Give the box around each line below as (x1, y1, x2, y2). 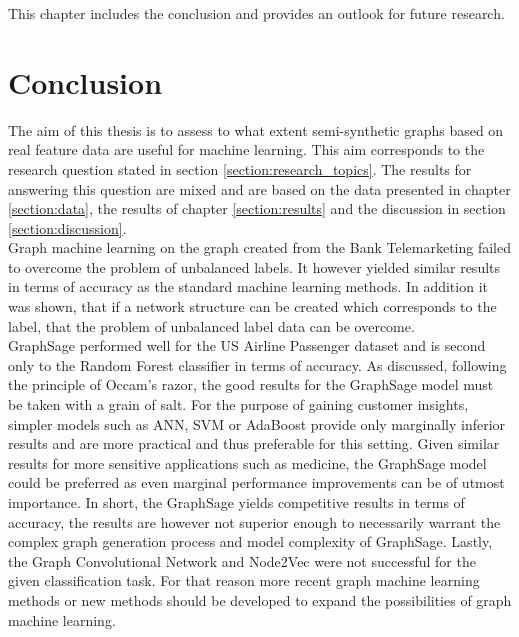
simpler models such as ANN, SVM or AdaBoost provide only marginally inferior (8, 413, 506, 434)
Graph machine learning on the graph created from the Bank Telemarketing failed (8, 237, 511, 258)
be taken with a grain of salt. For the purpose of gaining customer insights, (8, 394, 469, 415)
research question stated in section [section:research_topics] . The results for (8, 158, 472, 179)
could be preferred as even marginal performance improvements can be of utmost (8, 472, 505, 493)
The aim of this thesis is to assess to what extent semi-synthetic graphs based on (8, 119, 504, 140)
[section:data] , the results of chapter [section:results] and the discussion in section (8, 198, 506, 219)
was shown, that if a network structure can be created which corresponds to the (8, 296, 497, 317)
